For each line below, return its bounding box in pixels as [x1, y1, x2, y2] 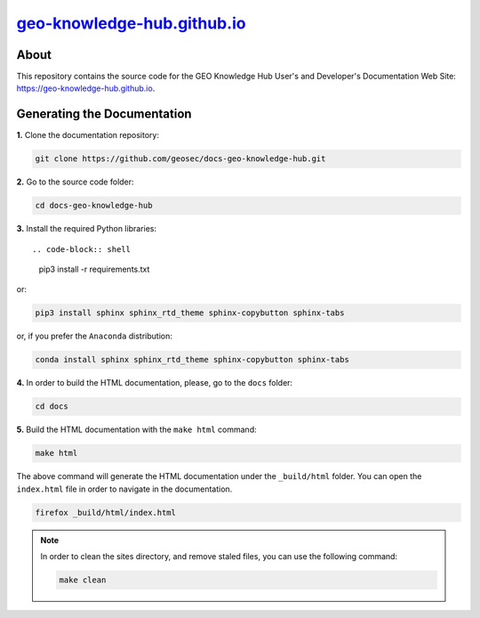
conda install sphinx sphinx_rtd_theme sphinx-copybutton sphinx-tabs [35, 354, 350, 365]
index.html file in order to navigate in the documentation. [16, 484, 233, 494]
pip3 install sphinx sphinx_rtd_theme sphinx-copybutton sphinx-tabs [35, 308, 345, 318]
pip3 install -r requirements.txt [38, 264, 150, 275]
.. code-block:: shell [32, 244, 132, 254]
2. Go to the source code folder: [16, 176, 134, 187]
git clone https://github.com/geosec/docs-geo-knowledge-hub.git [35, 154, 326, 164]
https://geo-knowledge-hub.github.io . [16, 83, 156, 94]
